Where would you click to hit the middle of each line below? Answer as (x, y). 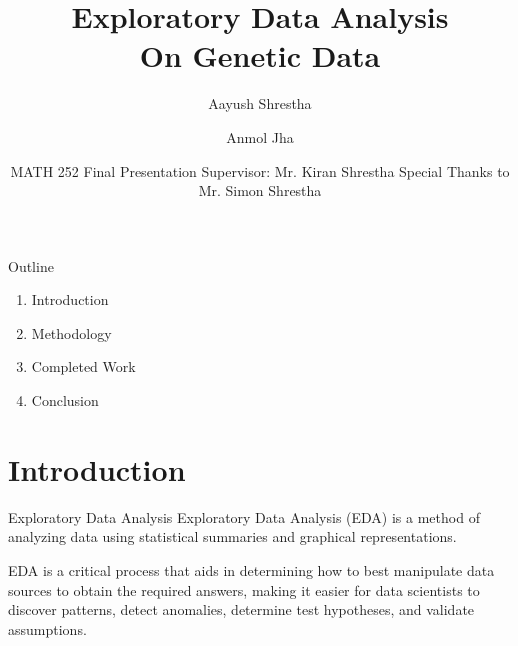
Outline (31, 265)
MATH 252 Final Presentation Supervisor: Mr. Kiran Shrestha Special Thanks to (260, 170)
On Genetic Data (260, 55)
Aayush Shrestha (260, 103)
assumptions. (47, 628)
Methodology (71, 332)
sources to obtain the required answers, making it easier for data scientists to (244, 589)
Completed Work (83, 366)
